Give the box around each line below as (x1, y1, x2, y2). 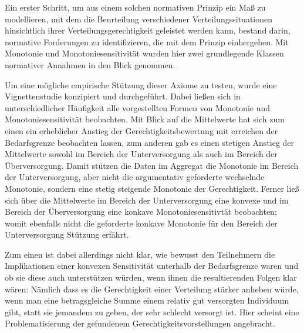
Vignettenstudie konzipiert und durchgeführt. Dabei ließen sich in (5, 90, 241, 102)
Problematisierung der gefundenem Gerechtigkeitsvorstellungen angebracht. (5, 317, 275, 329)
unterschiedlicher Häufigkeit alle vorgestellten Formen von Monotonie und (5, 101, 271, 114)
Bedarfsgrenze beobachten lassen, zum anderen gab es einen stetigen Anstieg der (5, 136, 295, 148)
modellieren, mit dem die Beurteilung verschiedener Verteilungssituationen (5, 12, 273, 25)
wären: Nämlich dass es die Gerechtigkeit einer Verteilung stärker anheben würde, (5, 282, 299, 295)
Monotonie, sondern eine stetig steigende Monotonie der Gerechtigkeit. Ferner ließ (5, 182, 299, 194)
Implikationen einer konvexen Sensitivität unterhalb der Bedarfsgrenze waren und (5, 259, 299, 272)
